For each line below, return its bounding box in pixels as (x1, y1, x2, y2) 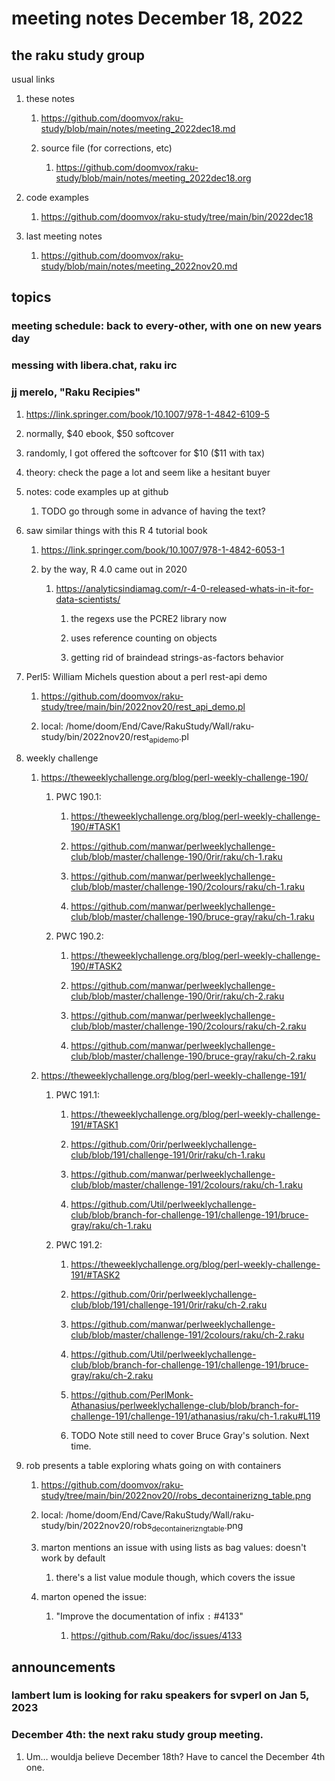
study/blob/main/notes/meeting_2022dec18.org (55, 172, 252, 184)
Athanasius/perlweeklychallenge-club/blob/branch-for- (70, 1400, 299, 1412)
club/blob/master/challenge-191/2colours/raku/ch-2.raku (70, 1329, 305, 1341)
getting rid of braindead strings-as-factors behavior (70, 651, 284, 663)
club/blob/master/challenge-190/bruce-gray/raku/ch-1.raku (70, 911, 315, 923)
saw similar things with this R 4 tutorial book (25, 524, 208, 536)
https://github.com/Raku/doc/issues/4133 (70, 1630, 243, 1642)
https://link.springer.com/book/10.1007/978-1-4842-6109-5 (25, 408, 270, 420)
